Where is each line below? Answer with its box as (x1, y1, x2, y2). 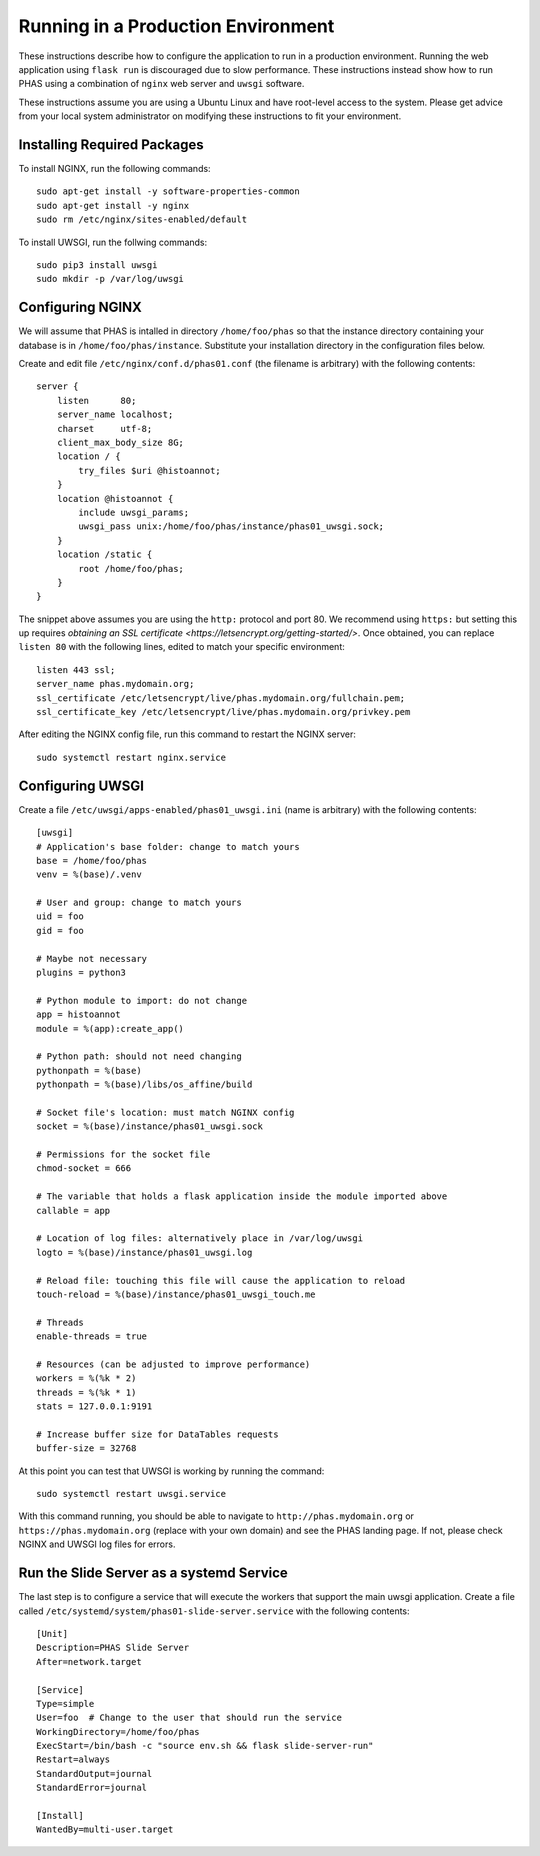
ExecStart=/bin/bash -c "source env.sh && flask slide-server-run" (36, 1740, 374, 1752)
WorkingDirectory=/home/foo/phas (36, 1726, 200, 1737)
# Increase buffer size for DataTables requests (36, 1428, 279, 1440)
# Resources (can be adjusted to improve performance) (36, 1358, 311, 1370)
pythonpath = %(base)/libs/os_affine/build (36, 1079, 253, 1090)
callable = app (36, 1205, 111, 1216)
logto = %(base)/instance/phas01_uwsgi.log (36, 1246, 253, 1258)
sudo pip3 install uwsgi (36, 259, 158, 270)
